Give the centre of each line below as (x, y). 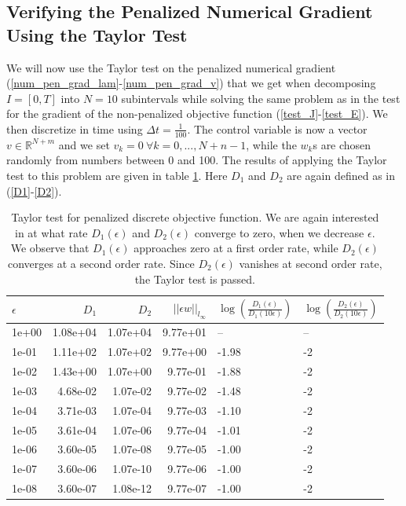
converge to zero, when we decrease (279, 232)
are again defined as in (341, 175)
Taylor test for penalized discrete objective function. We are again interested (195, 217)
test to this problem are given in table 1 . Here (117, 175)
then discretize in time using (75, 128)
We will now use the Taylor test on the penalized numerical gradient (171, 67)
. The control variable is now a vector (277, 128)
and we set (84, 144)
